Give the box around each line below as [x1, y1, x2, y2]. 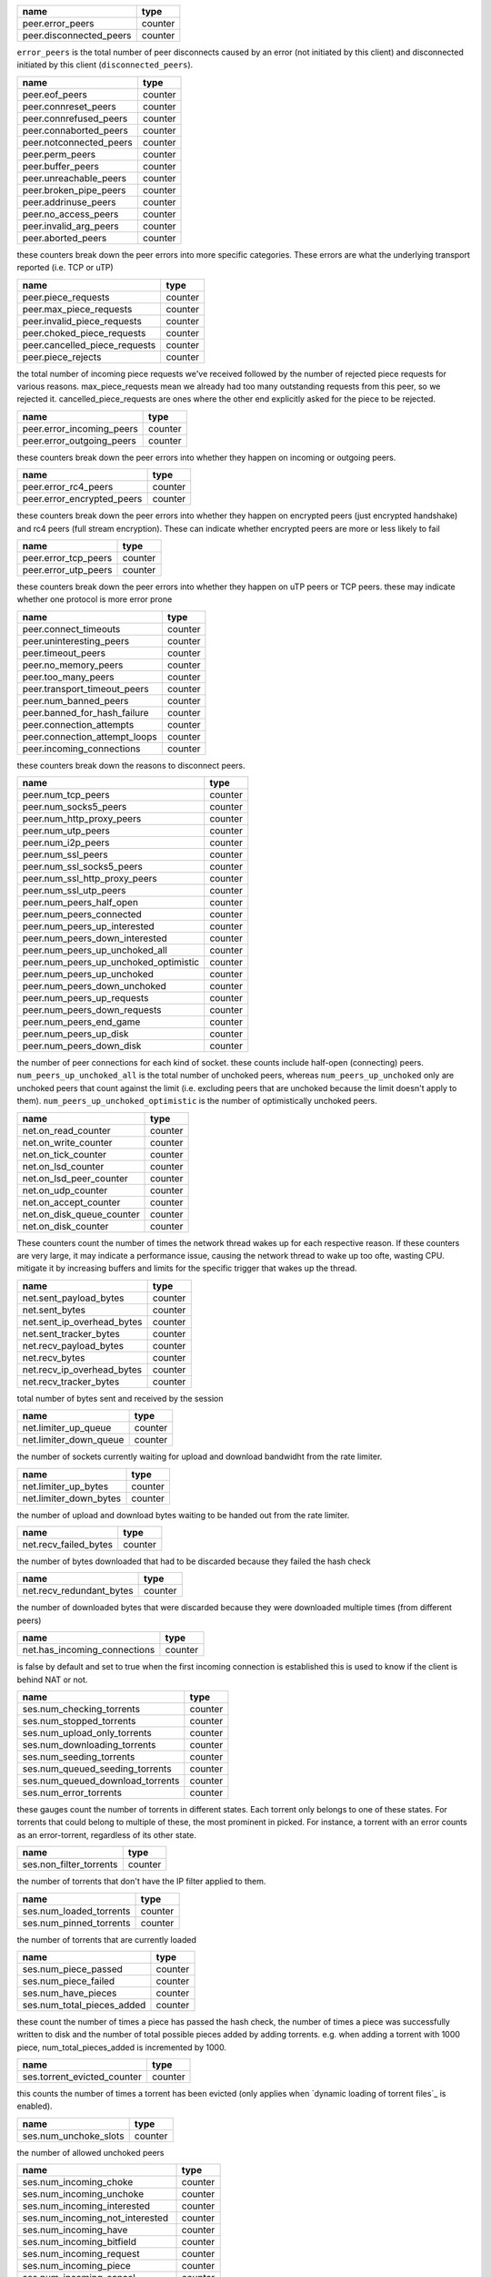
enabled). [16, 2100, 54, 2112]
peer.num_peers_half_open [22, 896, 138, 909]
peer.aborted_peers [22, 231, 107, 244]
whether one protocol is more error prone [16, 594, 173, 605]
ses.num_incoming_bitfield [22, 2236, 136, 2249]
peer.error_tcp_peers [22, 551, 113, 564]
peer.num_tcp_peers [22, 789, 110, 802]
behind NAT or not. [16, 1674, 88, 1685]
